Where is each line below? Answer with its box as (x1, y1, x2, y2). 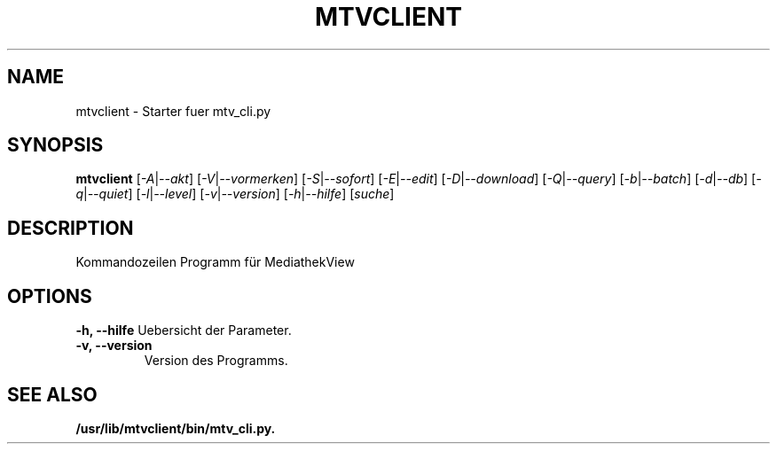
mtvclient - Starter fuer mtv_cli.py (75, 103, 271, 119)
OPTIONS (7, 284, 92, 307)
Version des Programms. (144, 353, 288, 369)
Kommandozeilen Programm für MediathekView (75, 254, 355, 270)
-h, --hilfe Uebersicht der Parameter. (75, 323, 292, 338)
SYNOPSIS (7, 134, 104, 157)
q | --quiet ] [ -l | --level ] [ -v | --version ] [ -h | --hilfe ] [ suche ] (75, 186, 395, 202)
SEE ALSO (7, 383, 98, 406)
